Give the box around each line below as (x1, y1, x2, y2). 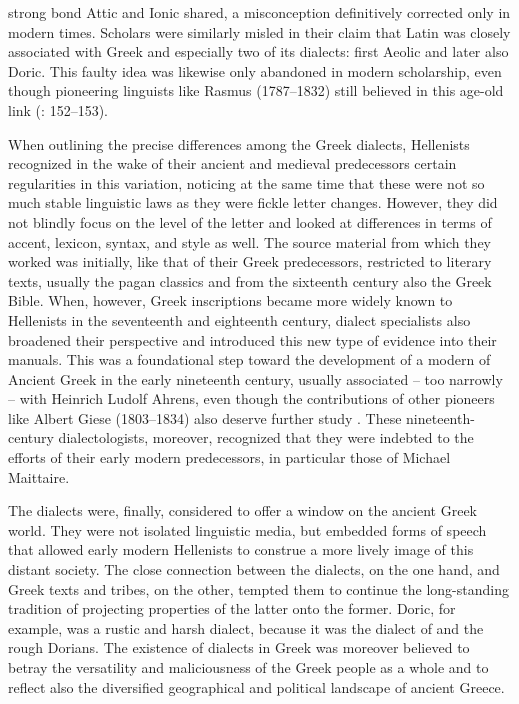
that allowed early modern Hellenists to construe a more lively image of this (8, 539, 474, 560)
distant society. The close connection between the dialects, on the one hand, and (8, 559, 500, 580)
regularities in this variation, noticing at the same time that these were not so (8, 172, 485, 193)
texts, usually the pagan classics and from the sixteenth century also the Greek (8, 270, 492, 291)
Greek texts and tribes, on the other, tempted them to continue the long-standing (8, 578, 509, 599)
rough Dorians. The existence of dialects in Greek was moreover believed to (8, 637, 470, 658)
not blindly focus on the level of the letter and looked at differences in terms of (8, 211, 492, 232)
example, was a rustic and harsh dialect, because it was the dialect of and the (8, 617, 484, 638)
